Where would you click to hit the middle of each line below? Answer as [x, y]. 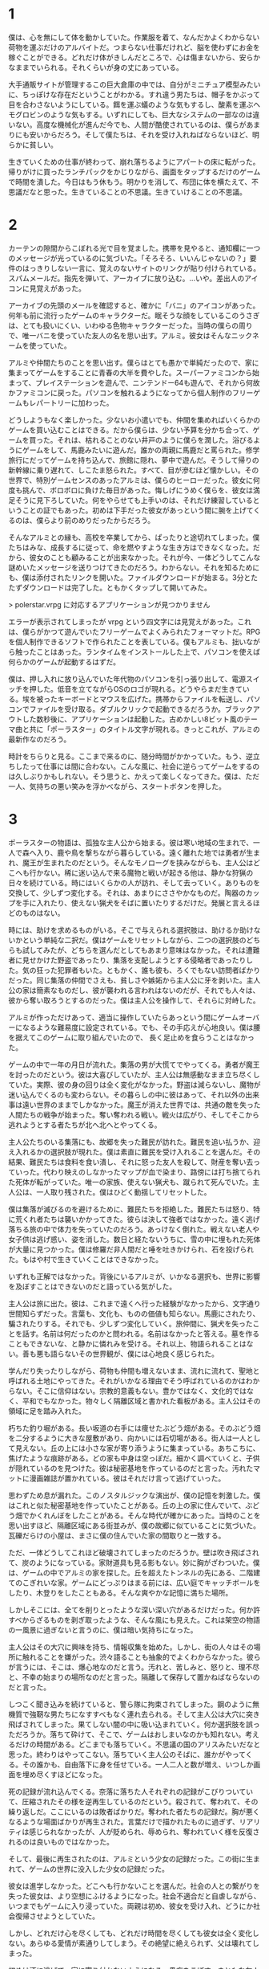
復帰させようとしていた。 [57, 1916]
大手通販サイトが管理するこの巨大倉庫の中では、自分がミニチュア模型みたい [134, 84]
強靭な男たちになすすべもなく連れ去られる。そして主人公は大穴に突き [145, 1714]
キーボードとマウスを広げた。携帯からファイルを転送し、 [152, 699]
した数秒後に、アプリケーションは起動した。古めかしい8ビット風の [133, 719]
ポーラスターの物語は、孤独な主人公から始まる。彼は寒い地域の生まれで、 [131, 842]
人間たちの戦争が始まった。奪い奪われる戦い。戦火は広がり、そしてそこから [134, 1114]
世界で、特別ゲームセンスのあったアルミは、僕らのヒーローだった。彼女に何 [134, 480]
